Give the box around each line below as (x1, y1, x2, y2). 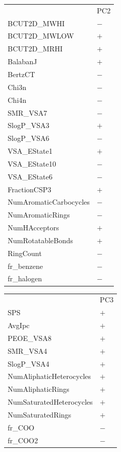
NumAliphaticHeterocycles (8, 371, 91, 382)
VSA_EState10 (8, 158, 56, 169)
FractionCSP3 (8, 184, 52, 194)
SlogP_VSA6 (8, 133, 50, 143)
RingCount (8, 247, 42, 258)
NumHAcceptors (8, 222, 59, 233)
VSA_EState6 (8, 171, 53, 182)
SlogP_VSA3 (8, 120, 50, 131)
